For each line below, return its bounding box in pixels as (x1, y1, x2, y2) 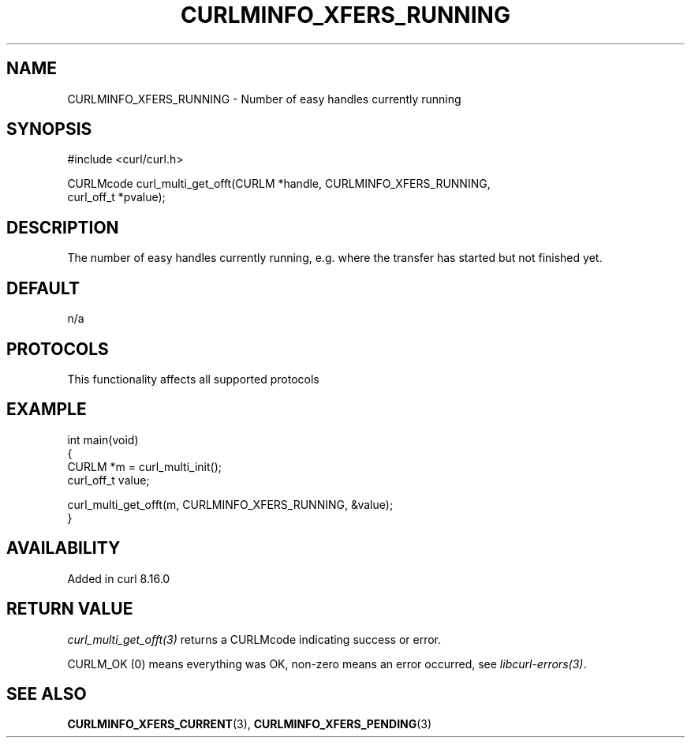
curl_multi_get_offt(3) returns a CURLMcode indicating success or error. (67, 632, 442, 646)
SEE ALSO (6, 683, 87, 704)
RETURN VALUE (6, 599, 133, 619)
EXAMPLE (6, 399, 87, 420)
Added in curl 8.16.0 (67, 571, 170, 585)
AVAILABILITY (6, 538, 121, 559)
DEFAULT (6, 278, 80, 298)
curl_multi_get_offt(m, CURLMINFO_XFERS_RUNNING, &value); (67, 497, 394, 511)
